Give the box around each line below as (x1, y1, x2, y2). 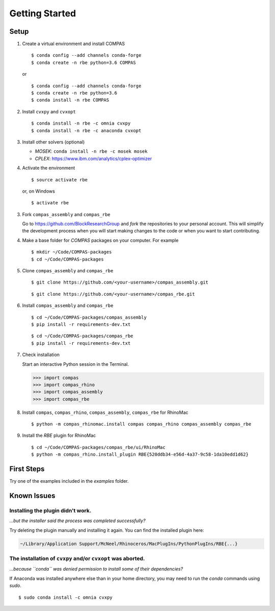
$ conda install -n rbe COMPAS (31, 97, 109, 103)
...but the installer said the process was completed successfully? (9, 518, 146, 524)
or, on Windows (22, 188, 56, 194)
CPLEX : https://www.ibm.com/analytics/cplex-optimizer (35, 155, 152, 161)
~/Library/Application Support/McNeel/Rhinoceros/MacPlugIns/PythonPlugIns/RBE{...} (20, 540, 238, 547)
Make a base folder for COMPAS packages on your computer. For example (22, 237, 179, 243)
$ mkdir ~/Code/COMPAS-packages (31, 249, 112, 255)
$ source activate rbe (31, 177, 88, 182)
